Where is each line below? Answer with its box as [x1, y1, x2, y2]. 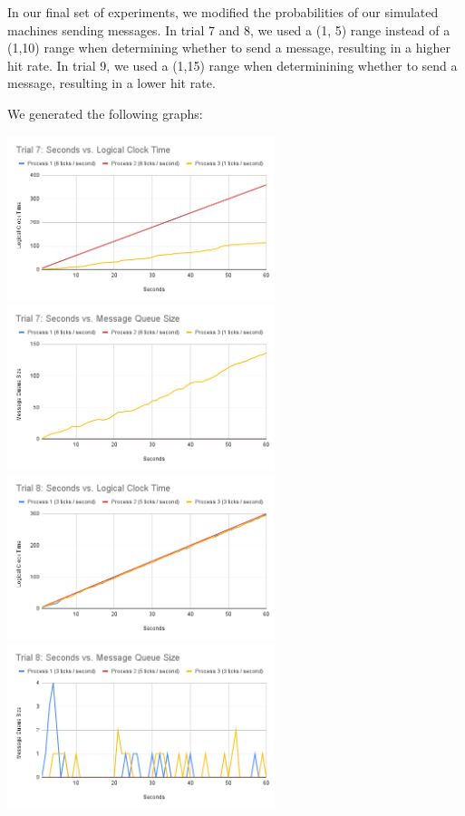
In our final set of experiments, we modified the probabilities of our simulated [7, 3, 439, 21]
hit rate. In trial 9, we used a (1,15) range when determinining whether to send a [7, 55, 458, 74]
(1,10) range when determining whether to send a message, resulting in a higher [7, 38, 450, 57]
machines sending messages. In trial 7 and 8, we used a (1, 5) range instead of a [7, 20, 450, 39]
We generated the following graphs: [7, 103, 203, 122]
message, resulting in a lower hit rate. [7, 73, 216, 92]
